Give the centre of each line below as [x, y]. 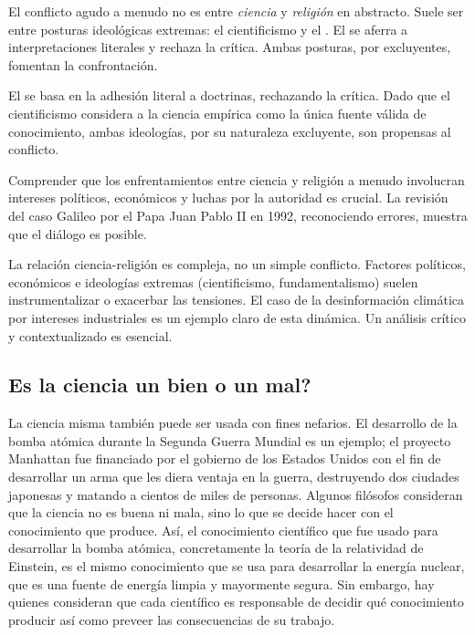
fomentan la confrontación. [83, 64]
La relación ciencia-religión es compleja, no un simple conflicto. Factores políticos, [237, 264]
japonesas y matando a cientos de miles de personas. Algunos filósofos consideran [236, 494]
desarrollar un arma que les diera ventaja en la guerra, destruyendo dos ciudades [234, 477]
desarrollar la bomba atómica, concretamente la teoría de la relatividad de [216, 548]
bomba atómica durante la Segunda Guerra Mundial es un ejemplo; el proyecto [230, 440]
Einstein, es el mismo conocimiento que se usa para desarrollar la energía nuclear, [237, 566]
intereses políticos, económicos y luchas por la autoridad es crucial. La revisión [228, 198]
